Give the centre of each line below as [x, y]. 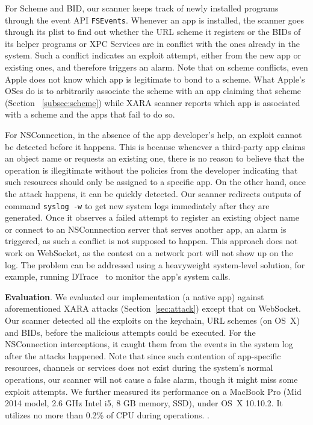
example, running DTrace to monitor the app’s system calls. [118, 276]
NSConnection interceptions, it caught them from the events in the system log [149, 344]
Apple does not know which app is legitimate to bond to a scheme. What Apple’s [155, 79]
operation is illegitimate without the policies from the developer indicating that [151, 170]
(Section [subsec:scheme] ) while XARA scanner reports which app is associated [153, 102]
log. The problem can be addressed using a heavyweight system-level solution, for [155, 264]
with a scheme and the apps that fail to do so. [90, 114]
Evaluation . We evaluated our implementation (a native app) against [135, 296]
